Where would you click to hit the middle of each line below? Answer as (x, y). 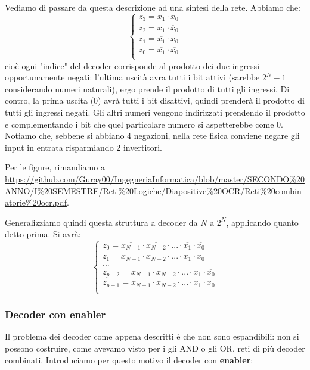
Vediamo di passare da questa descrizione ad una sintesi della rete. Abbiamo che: (153, 7)
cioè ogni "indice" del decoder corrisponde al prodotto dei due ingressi (132, 65)
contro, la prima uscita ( (49, 100)
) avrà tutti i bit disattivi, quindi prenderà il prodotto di (201, 100)
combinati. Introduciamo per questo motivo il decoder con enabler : (129, 360)
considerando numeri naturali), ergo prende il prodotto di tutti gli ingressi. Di (147, 88)
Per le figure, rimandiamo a (55, 167)
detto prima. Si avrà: (43, 234)
